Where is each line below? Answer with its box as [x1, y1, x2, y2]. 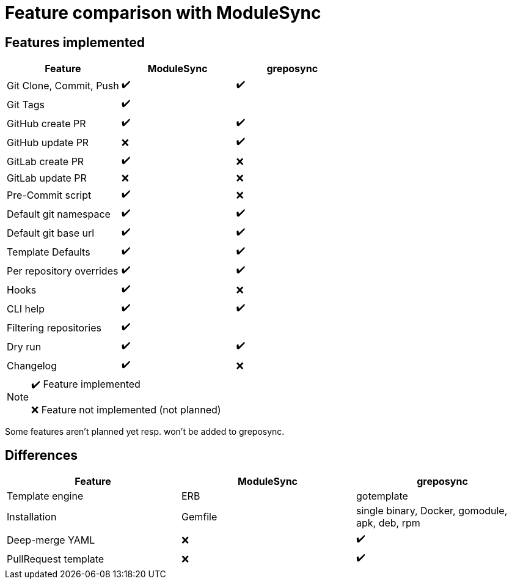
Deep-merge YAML [7, 533, 95, 546]
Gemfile [181, 511, 218, 523]
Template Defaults [7, 245, 90, 258]
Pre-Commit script [7, 188, 92, 201]
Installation [7, 511, 57, 523]
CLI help [7, 302, 45, 315]
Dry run [7, 340, 42, 353]
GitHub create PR [7, 117, 86, 130]
